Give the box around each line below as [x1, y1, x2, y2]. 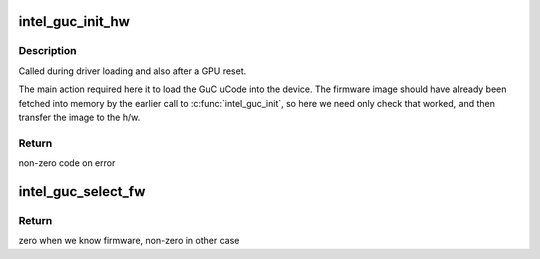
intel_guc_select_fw [18, 183, 146, 200]
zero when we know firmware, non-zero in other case [18, 235, 240, 247]
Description [18, 44, 77, 58]
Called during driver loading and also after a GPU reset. [18, 65, 247, 77]
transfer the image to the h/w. [18, 111, 141, 123]
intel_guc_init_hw [18, 13, 130, 30]
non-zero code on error [18, 157, 116, 169]
